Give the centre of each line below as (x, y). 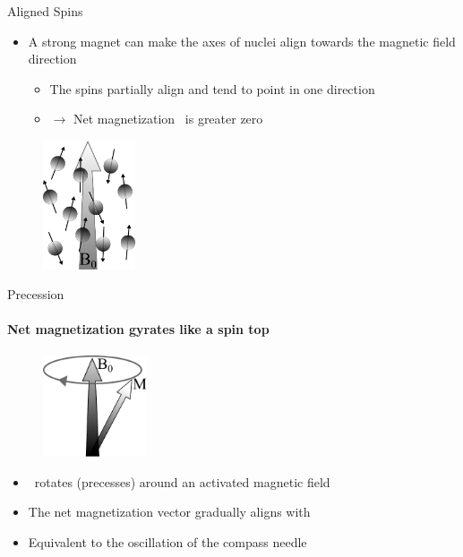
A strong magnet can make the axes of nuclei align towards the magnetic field (242, 41)
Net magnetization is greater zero (168, 119)
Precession (36, 294)
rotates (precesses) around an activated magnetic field (182, 481)
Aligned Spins (45, 11)
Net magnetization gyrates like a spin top (138, 329)
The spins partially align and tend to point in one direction (212, 88)
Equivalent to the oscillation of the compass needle (167, 541)
